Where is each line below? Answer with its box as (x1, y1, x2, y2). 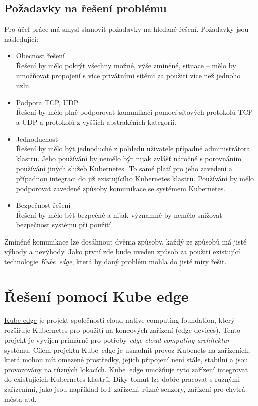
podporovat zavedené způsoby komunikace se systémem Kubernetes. (16, 183, 226, 193)
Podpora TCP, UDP (16, 97, 79, 107)
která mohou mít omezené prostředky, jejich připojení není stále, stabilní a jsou (4, 354, 248, 365)
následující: (4, 33, 39, 44)
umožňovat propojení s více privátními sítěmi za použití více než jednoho (16, 70, 241, 80)
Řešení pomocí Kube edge (4, 285, 189, 306)
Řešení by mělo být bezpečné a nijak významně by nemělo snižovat (16, 209, 222, 220)
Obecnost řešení (16, 50, 65, 61)
